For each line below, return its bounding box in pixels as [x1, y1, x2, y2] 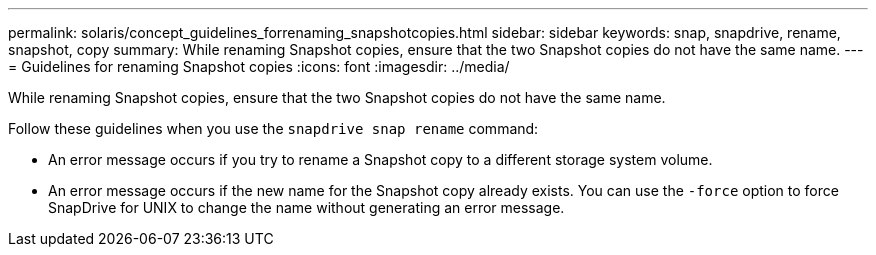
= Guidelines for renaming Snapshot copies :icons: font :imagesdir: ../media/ [8, 58, 510, 75]
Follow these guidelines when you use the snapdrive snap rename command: [8, 120, 539, 137]
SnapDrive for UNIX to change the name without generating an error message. [48, 199, 565, 216]
